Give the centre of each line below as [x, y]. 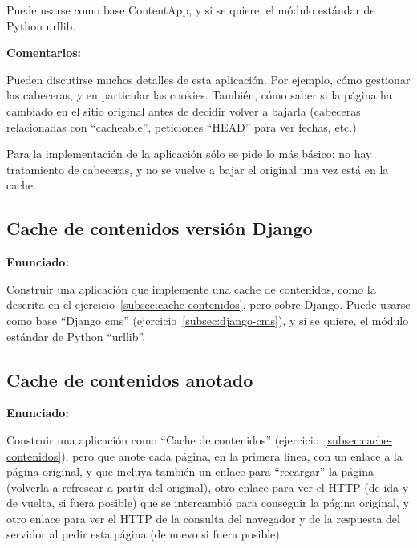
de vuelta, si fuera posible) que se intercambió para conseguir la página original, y [208, 503]
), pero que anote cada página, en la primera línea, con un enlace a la [232, 455]
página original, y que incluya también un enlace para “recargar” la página [190, 471]
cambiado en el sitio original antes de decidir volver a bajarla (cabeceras [184, 110]
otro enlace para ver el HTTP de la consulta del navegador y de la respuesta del [203, 518]
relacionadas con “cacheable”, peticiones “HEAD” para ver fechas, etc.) [182, 126]
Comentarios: [44, 53]
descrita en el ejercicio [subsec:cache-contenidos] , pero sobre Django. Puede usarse [208, 304]
